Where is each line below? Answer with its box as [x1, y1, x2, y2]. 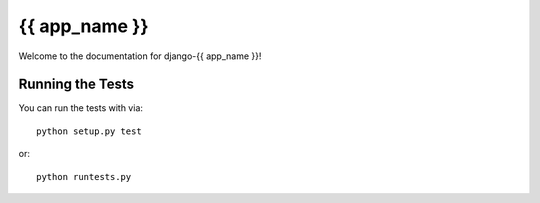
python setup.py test [36, 125, 142, 137]
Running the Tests [18, 76, 135, 93]
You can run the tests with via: [18, 102, 144, 114]
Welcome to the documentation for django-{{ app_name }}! [18, 50, 262, 62]
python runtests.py [36, 171, 132, 182]
